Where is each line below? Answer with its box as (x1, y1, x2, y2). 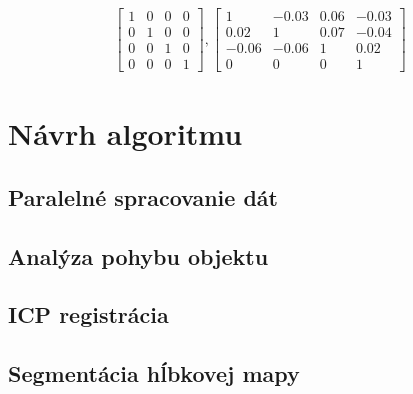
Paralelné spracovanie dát (8, 181, 278, 212)
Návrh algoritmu (8, 113, 243, 154)
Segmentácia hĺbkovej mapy (8, 358, 300, 389)
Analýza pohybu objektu (8, 240, 269, 271)
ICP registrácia (8, 299, 169, 330)
